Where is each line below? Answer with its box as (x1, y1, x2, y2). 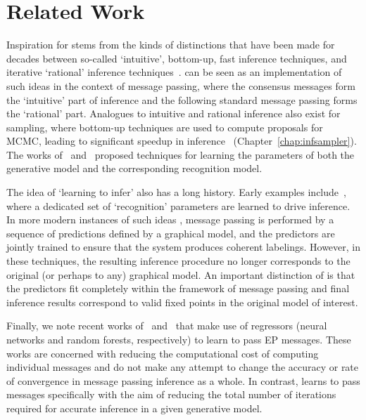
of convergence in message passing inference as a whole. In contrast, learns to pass (6, 373, 360, 388)
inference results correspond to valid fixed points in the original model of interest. (6, 294, 358, 309)
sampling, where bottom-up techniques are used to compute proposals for (6, 119, 323, 134)
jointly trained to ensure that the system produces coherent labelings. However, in (6, 239, 361, 254)
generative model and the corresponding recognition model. (6, 161, 263, 176)
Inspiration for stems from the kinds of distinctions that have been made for (6, 37, 335, 52)
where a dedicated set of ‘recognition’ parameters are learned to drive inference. (6, 198, 351, 213)
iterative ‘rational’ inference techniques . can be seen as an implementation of (6, 65, 342, 79)
